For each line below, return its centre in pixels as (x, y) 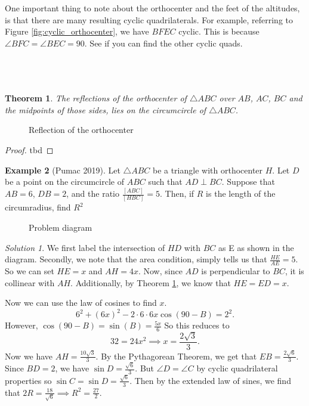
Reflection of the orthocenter (81, 130)
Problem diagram (61, 227)
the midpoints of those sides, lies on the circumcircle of (106, 109)
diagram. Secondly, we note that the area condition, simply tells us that (136, 259)
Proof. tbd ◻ (29, 149)
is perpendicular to (236, 270)
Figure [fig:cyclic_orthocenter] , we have (77, 31)
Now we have (29, 356)
